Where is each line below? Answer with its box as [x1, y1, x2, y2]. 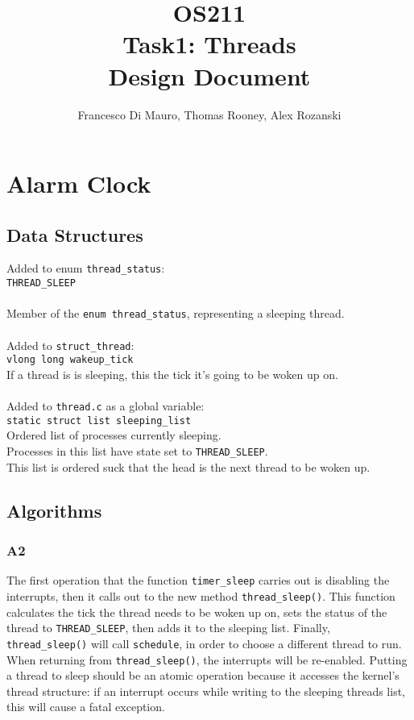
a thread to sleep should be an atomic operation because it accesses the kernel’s [6, 667, 400, 684]
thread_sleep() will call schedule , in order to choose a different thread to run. [6, 635, 402, 651]
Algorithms [6, 497, 102, 522]
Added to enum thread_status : [6, 260, 165, 277]
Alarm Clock [6, 167, 151, 200]
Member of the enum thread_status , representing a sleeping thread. [6, 305, 345, 322]
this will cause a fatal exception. [6, 698, 165, 715]
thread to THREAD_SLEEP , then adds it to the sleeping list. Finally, [6, 619, 330, 636]
